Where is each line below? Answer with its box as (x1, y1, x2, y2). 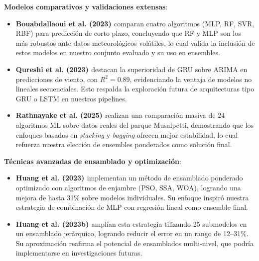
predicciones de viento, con (15, 74, 98, 84)
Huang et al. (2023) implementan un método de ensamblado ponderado (15, 173, 243, 183)
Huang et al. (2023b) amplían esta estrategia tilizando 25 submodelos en (15, 218, 247, 229)
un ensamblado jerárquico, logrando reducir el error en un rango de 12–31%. (15, 228, 249, 239)
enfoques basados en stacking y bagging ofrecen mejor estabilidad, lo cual (15, 129, 238, 140)
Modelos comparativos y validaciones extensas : (4, 1, 168, 11)
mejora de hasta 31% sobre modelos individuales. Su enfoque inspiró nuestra (15, 192, 249, 202)
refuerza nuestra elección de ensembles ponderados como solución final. (15, 139, 232, 150)
